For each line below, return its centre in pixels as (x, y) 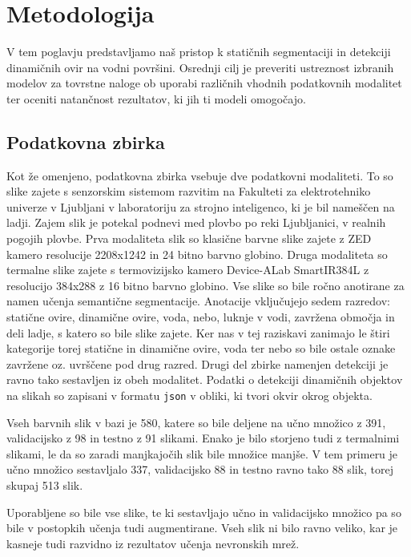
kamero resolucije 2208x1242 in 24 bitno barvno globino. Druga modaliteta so (197, 254)
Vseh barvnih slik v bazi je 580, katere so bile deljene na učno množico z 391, (196, 422)
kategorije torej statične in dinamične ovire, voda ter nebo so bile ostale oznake (201, 348)
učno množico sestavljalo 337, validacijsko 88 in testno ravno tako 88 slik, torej (200, 469)
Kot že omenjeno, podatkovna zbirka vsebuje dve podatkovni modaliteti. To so (200, 175)
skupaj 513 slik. (45, 485)
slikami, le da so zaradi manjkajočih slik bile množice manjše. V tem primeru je (202, 453)
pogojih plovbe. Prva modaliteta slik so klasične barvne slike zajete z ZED (189, 238)
